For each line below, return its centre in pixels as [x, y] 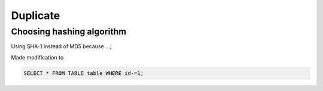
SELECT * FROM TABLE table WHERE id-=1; [83, 73]
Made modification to [37, 57]
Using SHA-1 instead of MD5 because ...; [61, 46]
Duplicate [36, 15]
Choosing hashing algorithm [69, 32]
